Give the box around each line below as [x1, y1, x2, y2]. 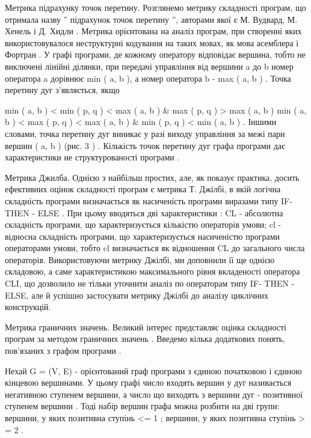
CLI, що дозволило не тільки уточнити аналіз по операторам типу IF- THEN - [5, 277, 295, 290]
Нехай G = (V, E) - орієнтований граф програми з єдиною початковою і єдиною [5, 364, 302, 377]
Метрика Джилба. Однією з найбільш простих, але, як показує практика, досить [5, 171, 300, 183]
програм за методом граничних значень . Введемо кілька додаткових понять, [5, 332, 285, 345]
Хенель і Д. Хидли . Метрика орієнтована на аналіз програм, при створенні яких [5, 25, 302, 37]
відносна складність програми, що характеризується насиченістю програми [5, 230, 280, 242]
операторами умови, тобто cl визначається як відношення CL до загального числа [5, 242, 305, 254]
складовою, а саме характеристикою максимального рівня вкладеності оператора [5, 265, 300, 278]
